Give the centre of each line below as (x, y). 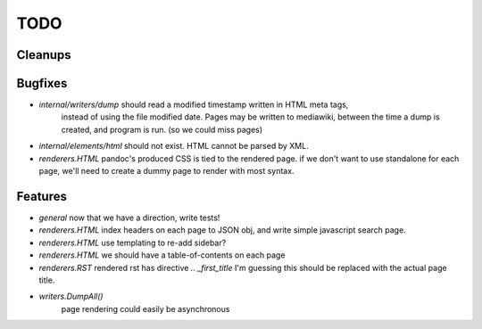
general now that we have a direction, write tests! (129, 218)
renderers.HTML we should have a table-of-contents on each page (162, 255)
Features (42, 196)
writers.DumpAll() (71, 296)
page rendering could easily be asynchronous (145, 308)
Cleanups (44, 55)
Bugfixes (42, 83)
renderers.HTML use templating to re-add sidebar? (133, 243)
